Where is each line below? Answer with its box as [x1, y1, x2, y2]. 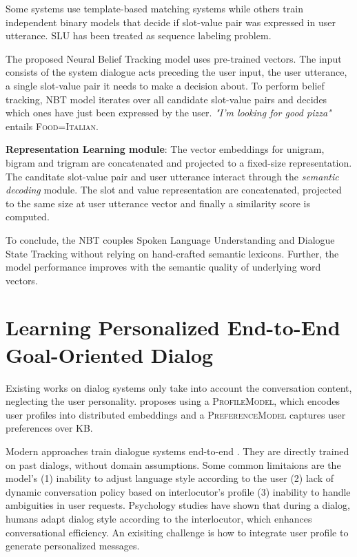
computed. [6, 209, 50, 224]
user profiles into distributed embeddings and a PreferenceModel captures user [6, 407, 346, 421]
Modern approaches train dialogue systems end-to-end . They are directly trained [6, 443, 349, 458]
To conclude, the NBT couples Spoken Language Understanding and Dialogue [6, 232, 335, 246]
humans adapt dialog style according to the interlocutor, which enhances [6, 511, 312, 525]
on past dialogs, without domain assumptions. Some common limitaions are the [6, 457, 341, 472]
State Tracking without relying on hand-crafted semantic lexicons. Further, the [6, 246, 339, 260]
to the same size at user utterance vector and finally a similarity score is [6, 196, 310, 210]
